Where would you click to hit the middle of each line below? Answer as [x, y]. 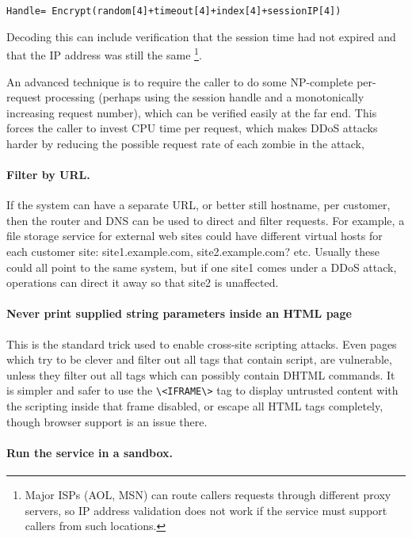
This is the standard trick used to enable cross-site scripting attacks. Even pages [202, 343]
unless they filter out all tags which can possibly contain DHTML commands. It [201, 374]
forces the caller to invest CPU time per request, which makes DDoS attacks [192, 128]
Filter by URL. [48, 175]
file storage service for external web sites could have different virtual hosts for [195, 236]
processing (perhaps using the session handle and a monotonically [204, 97]
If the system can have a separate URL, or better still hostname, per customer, [198, 205]
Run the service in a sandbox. [90, 452]
